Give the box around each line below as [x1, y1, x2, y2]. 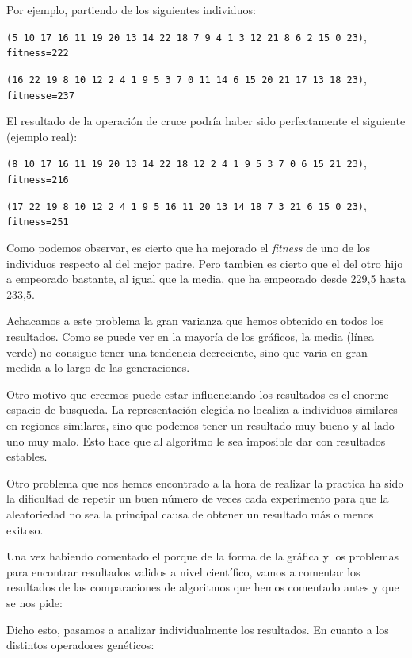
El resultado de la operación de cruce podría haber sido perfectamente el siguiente [6, 113, 406, 129]
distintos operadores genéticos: [6, 637, 154, 653]
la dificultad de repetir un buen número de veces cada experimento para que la [6, 490, 389, 507]
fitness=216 [6, 174, 69, 186]
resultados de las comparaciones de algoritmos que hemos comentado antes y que [6, 579, 399, 595]
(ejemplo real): [6, 128, 78, 144]
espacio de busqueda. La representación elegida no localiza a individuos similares [6, 401, 398, 418]
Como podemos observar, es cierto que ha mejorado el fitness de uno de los [6, 239, 371, 256]
